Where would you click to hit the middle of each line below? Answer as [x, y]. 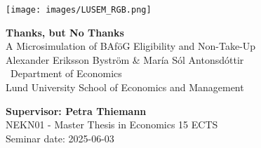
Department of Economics [66, 73]
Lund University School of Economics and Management [125, 87]
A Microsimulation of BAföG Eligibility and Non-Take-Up [131, 46]
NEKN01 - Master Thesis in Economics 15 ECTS [112, 125]
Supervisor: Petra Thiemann [76, 110]
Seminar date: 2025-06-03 [60, 138]
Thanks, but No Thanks [65, 32]
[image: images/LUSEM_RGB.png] [79, 10]
